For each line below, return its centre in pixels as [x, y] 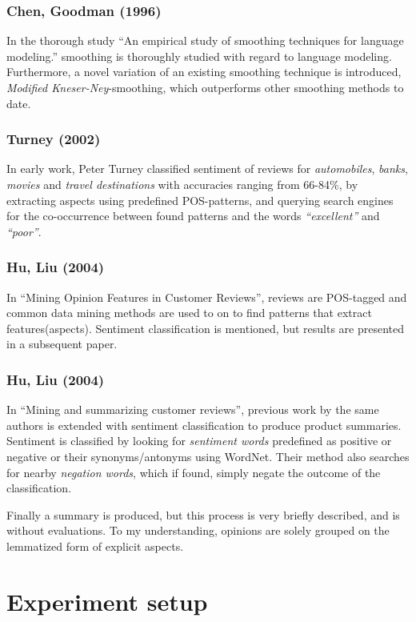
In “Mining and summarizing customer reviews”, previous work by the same [193, 409]
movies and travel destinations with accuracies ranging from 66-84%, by [182, 184]
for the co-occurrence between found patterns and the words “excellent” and [193, 216]
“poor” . [24, 231]
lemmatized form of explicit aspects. [95, 546]
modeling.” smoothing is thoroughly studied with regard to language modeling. [199, 56]
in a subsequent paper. [62, 344]
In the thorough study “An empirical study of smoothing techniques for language [205, 40]
